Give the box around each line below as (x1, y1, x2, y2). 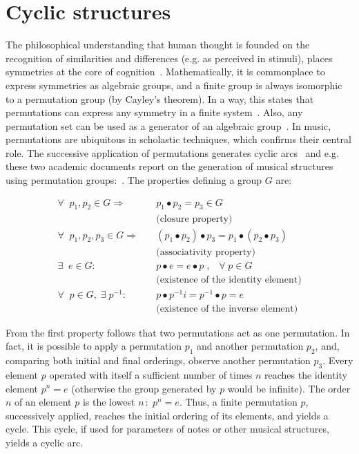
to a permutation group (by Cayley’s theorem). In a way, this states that (6, 91, 314, 106)
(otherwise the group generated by (71, 381, 217, 395)
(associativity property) (156, 247, 255, 257)
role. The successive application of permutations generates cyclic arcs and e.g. (6, 145, 339, 160)
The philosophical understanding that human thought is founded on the (6, 37, 310, 52)
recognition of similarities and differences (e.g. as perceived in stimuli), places (6, 50, 333, 65)
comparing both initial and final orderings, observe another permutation (6, 353, 311, 368)
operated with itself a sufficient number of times (49, 367, 253, 381)
